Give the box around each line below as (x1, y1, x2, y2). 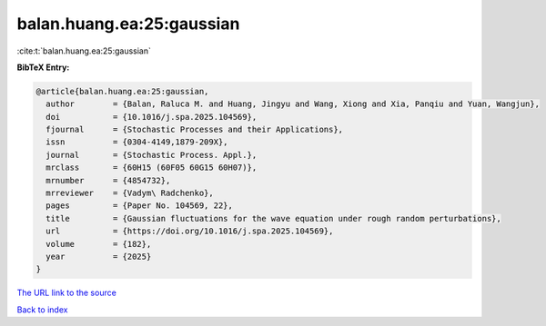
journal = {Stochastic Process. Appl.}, (45, 150, 258, 160)
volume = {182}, (45, 239, 152, 249)
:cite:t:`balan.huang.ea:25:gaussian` (16, 45, 152, 56)
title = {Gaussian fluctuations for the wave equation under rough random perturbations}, (45, 213, 502, 223)
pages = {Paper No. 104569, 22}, (45, 201, 234, 211)
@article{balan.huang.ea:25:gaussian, (35, 86, 209, 96)
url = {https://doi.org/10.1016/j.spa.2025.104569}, (45, 226, 334, 236)
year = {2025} (45, 252, 152, 262)
